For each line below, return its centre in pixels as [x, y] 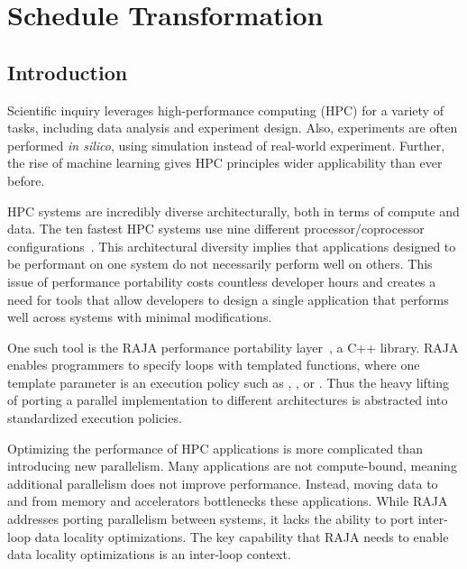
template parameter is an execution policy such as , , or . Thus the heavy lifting [229, 382]
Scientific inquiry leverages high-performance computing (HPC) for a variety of [225, 110]
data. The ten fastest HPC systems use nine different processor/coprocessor [216, 229]
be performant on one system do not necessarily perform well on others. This [220, 264]
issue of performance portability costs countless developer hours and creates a [222, 281]
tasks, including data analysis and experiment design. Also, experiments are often [233, 128]
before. [26, 180]
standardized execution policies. [95, 418]
